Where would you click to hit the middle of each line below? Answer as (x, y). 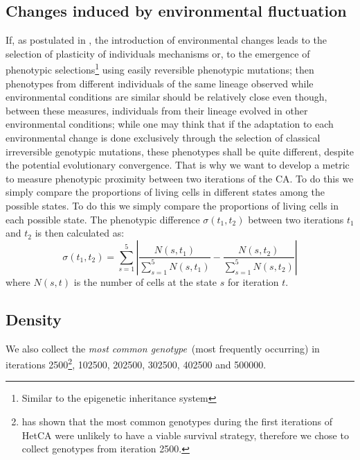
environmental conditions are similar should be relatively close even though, (166, 97)
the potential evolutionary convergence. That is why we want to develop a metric (178, 165)
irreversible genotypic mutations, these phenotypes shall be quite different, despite (180, 151)
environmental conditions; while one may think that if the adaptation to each (170, 124)
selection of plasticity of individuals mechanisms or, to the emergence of (158, 53)
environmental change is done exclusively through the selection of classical (163, 138)
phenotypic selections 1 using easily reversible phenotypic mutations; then (160, 69)
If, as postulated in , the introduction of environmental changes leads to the (166, 40)
